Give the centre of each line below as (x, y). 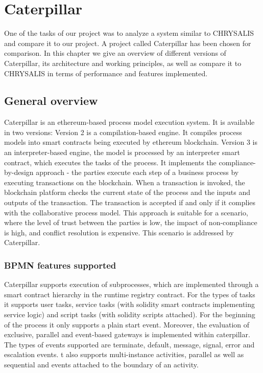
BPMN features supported (60, 265)
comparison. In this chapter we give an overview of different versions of (115, 53)
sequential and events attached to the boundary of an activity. (101, 364)
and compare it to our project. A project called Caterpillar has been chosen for (128, 43)
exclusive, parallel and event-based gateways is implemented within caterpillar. (127, 334)
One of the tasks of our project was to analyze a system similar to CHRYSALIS (129, 33)
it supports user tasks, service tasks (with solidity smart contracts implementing (130, 304)
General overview (51, 101)
